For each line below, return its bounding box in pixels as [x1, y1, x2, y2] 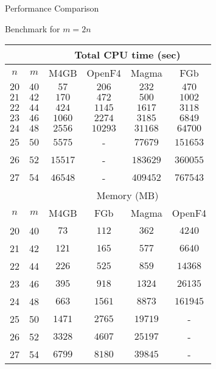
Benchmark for [5, 22, 60, 35]
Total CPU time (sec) [74, 47, 181, 62]
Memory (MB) [96, 188, 159, 203]
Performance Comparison [5, 2, 99, 14]
